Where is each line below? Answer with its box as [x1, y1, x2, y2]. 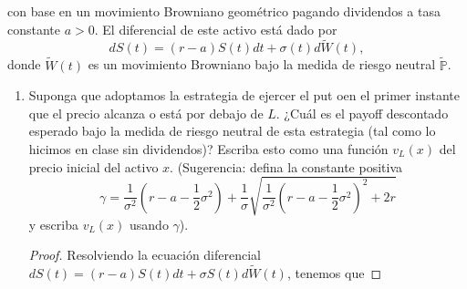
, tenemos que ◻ [286, 263, 382, 283]
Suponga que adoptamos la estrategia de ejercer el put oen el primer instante [28, 86, 460, 105]
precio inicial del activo [28, 157, 159, 176]
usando [130, 214, 169, 233]
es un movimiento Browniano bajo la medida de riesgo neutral [88, 55, 436, 74]
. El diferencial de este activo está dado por [94, 19, 337, 38]
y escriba [28, 214, 78, 233]
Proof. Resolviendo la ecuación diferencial [28, 245, 261, 264]
